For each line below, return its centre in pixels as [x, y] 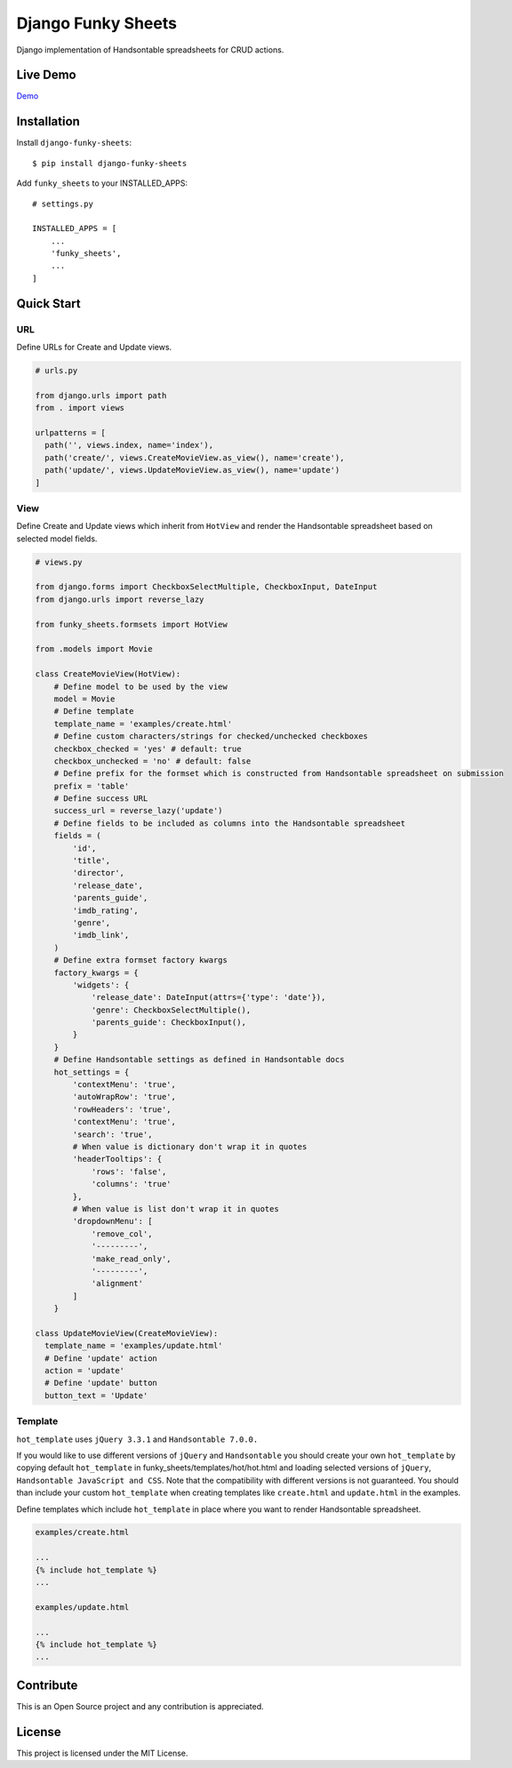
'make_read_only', [132, 1259]
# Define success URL [101, 799]
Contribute [47, 1685]
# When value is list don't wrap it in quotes [176, 1208]
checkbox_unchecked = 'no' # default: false [152, 761]
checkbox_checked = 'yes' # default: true [148, 748]
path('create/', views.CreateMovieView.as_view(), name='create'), [195, 457]
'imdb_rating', [106, 910]
